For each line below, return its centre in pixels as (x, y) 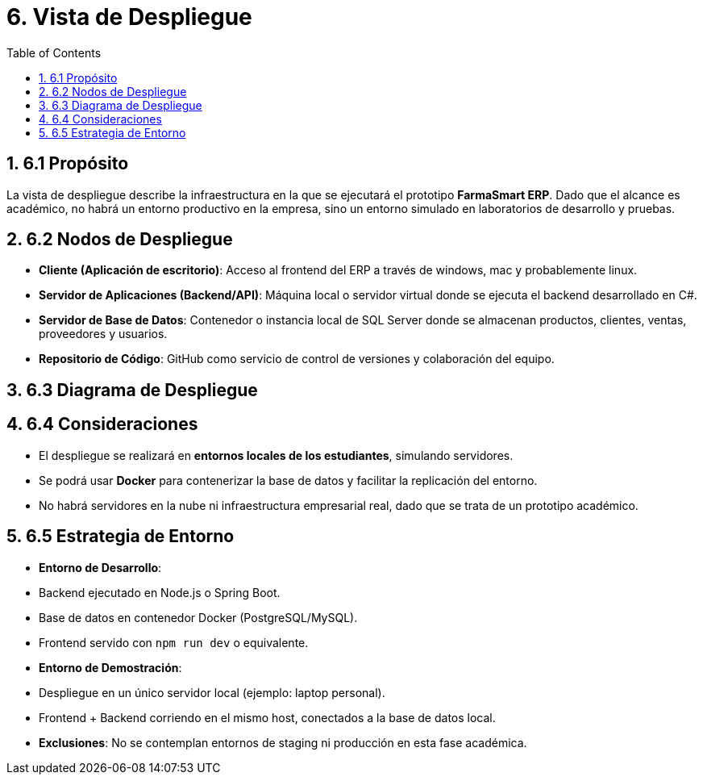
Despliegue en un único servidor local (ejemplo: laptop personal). (212, 692)
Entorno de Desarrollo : (100, 567)
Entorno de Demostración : (110, 667)
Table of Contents (54, 52)
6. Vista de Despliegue (129, 17)
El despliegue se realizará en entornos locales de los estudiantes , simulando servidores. (276, 455)
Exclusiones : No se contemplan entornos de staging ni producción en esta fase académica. (283, 742)
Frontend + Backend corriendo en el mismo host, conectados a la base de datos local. (267, 717)
